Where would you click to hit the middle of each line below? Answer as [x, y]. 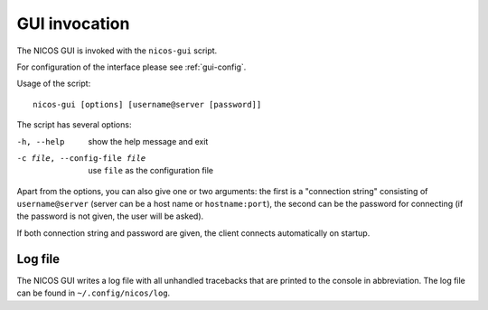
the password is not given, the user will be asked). [110, 216]
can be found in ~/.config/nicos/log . [94, 293]
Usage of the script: [54, 84]
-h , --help [41, 141]
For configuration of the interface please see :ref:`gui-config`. [131, 67]
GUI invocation [73, 23]
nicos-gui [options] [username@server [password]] [147, 104]
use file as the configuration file [151, 171]
